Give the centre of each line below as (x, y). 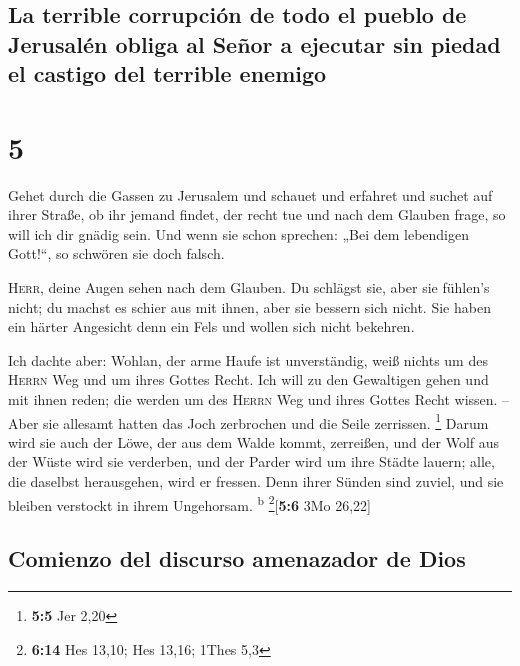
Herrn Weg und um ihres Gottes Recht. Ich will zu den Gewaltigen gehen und (248, 379)
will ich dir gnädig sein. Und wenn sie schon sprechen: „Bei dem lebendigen (239, 233)
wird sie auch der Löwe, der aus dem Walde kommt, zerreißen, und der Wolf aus (254, 441)
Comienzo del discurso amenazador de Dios (237, 558)
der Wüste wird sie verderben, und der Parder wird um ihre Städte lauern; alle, (251, 461)
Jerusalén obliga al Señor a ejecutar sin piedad (254, 43)
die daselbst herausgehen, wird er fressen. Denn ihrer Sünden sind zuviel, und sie (256, 481)
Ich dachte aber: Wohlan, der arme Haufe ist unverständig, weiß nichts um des (248, 359)
